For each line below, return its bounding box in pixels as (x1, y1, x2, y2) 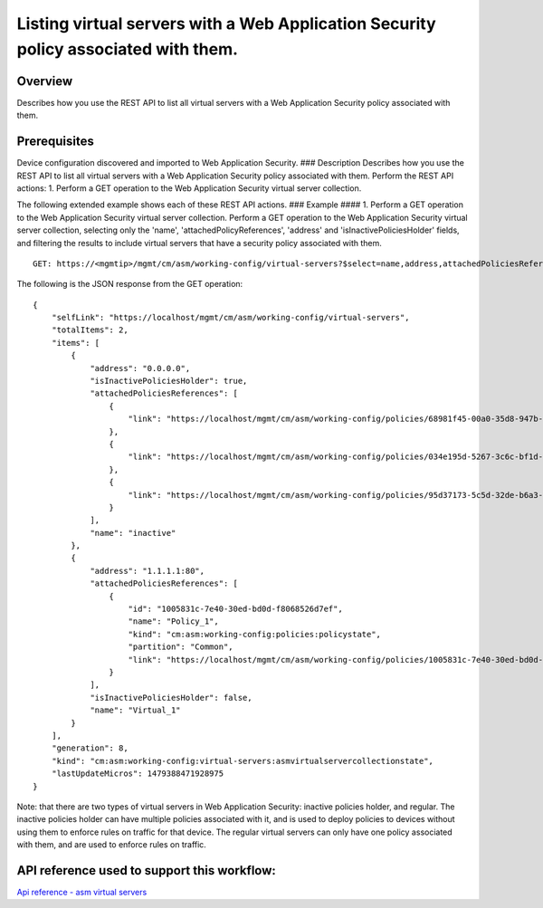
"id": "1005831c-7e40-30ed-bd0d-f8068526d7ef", (128, 604, 343, 615)
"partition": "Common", (128, 642, 234, 652)
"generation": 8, (51, 743, 129, 753)
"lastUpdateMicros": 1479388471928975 (51, 769, 224, 779)
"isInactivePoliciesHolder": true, (90, 376, 248, 387)
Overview (16, 73, 73, 89)
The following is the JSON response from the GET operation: (16, 279, 243, 290)
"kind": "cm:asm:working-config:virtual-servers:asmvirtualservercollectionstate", (51, 756, 434, 766)
